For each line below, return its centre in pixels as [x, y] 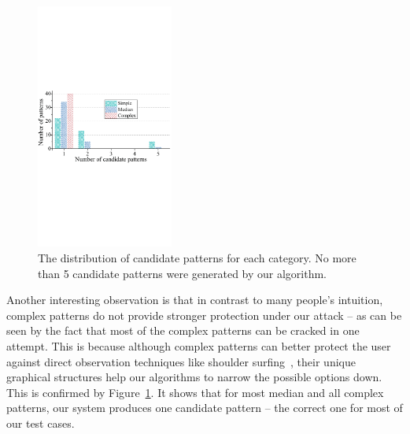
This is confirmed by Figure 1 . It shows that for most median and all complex [195, 392]
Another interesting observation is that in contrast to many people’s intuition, [195, 300]
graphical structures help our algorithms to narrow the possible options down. [194, 377]
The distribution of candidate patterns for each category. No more [197, 258]
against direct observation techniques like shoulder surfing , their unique [181, 361]
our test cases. [41, 423]
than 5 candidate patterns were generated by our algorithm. [183, 273]
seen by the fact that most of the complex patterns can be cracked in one [183, 330]
